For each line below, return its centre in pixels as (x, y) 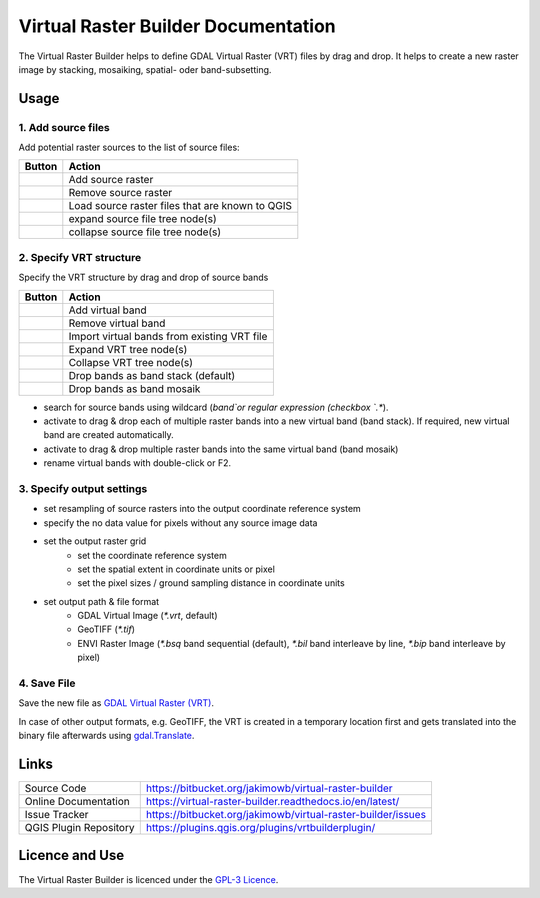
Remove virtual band (117, 323)
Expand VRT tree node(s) (128, 349)
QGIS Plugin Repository (79, 828)
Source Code (55, 788)
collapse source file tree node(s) (145, 232)
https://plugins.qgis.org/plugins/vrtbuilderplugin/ (260, 828)
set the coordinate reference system (152, 555)
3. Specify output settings (83, 488)
